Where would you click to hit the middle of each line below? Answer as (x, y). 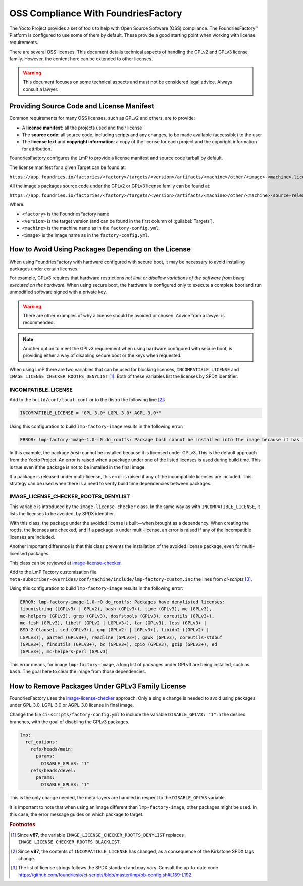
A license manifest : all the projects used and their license (82, 128)
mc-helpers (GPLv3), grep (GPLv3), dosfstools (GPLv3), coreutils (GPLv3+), (117, 616)
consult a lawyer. (41, 89)
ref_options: (41, 742)
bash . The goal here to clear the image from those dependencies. (78, 672)
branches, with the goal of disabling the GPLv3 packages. (69, 722)
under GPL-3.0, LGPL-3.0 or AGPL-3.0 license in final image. (72, 705)
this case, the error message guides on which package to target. (77, 814)
